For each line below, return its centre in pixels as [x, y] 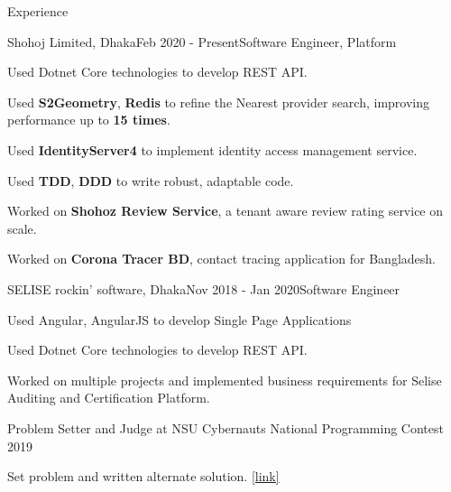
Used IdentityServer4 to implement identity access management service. [212, 149]
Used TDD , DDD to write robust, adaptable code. [151, 180]
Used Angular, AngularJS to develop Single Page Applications [179, 319]
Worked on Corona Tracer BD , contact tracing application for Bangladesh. [221, 259]
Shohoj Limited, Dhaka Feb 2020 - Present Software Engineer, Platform [202, 41]
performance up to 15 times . [89, 120]
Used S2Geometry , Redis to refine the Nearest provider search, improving [219, 102]
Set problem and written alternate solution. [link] [143, 476]
